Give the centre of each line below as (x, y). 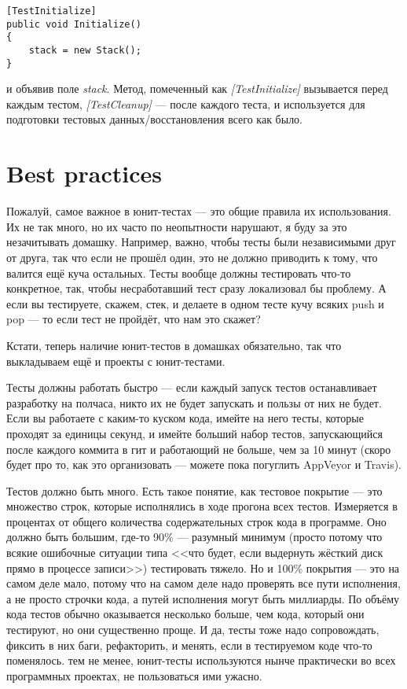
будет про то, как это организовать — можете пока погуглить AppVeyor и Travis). (204, 464)
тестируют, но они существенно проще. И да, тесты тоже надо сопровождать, (193, 630)
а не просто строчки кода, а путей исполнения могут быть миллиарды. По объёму (203, 598)
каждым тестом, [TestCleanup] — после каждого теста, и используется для (186, 103)
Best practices (84, 173)
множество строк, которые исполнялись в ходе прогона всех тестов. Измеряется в (202, 506)
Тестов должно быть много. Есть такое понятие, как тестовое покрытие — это (194, 490)
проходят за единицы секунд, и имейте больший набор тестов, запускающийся (194, 433)
